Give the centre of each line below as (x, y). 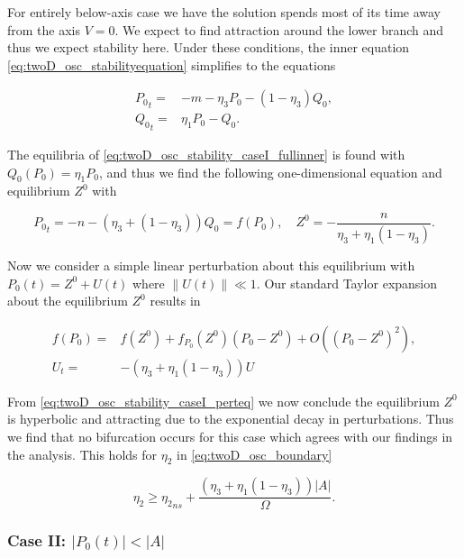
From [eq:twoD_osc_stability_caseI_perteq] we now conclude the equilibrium (223, 401)
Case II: (37, 540)
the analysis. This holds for (82, 454)
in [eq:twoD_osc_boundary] (255, 454)
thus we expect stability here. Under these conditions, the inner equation (209, 47)
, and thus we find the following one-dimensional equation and (270, 172)
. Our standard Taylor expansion (347, 283)
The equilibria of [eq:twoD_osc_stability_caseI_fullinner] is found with (206, 155)
